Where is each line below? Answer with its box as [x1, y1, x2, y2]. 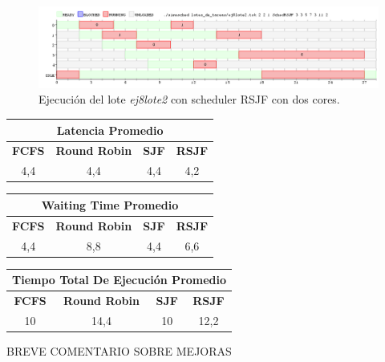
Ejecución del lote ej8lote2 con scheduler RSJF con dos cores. [38, 91, 340, 108]
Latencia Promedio [56, 121, 164, 138]
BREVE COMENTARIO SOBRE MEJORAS [6, 342, 232, 359]
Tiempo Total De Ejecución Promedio [12, 271, 227, 288]
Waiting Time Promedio [41, 196, 179, 213]
